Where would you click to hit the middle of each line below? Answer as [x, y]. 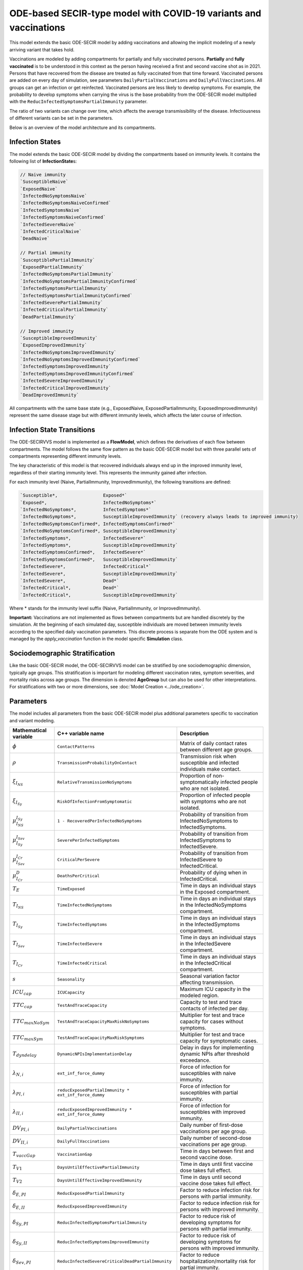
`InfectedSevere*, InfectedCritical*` [86, 567]
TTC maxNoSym [31, 1022]
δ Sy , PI [21, 1223]
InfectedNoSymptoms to [209, 821]
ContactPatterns [76, 747]
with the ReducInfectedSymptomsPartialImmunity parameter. [79, 102]
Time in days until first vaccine [216, 1164]
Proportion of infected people [215, 795]
